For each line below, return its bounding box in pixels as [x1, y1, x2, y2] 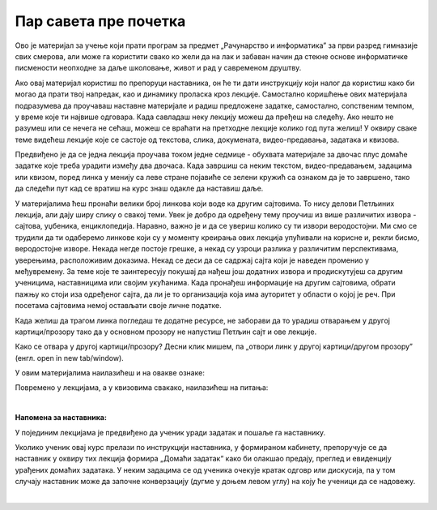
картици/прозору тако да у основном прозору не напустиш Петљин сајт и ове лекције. [15, 327, 317, 336]
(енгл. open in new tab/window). [15, 353, 125, 362]
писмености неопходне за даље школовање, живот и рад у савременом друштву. [15, 63, 302, 73]
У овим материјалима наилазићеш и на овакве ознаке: [15, 368, 206, 378]
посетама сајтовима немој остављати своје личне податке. [15, 301, 222, 311]
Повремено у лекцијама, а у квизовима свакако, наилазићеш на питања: [15, 383, 269, 392]
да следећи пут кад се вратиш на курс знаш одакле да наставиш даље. [15, 183, 264, 194]
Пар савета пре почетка [15, 12, 186, 30]
